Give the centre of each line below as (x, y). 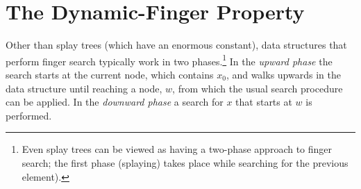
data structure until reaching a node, (84, 88)
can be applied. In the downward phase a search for (115, 102)
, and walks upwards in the (283, 74)
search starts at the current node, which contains (110, 74)
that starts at (264, 102)
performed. (29, 115)
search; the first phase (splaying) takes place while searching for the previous (185, 162)
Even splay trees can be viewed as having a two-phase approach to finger (177, 149)
